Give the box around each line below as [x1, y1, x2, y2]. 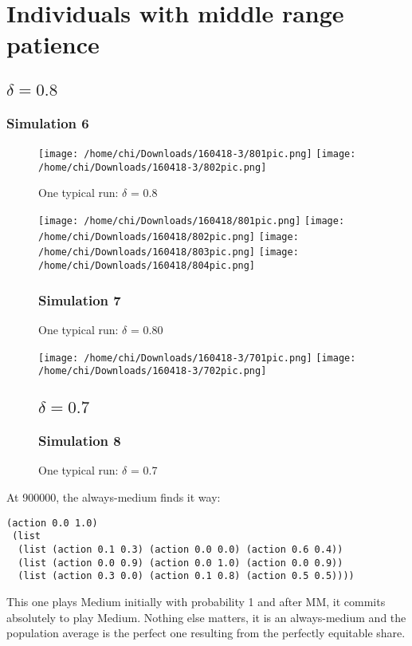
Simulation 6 [6, 112, 89, 132]
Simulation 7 [38, 290, 121, 309]
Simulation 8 [38, 431, 121, 451]
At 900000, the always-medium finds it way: [6, 489, 221, 506]
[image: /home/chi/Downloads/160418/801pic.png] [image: [38, 215, 345, 227]
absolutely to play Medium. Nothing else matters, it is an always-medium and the [6, 609, 406, 625]
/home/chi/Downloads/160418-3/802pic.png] [38, 161, 267, 173]
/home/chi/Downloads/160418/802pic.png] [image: [38, 230, 299, 242]
